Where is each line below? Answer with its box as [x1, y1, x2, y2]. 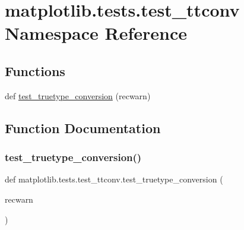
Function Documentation [5, 118, 161, 137]
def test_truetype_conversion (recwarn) [5, 89, 151, 102]
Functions [5, 61, 65, 80]
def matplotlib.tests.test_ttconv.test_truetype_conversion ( [5, 173, 223, 185]
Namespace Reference [5, 21, 187, 45]
